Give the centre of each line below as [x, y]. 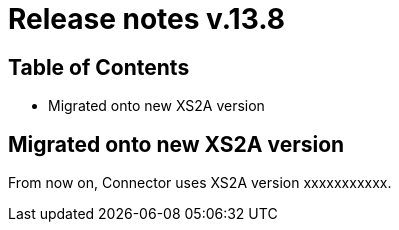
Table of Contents [99, 67]
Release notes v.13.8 [146, 19]
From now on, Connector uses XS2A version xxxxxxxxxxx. [200, 183]
